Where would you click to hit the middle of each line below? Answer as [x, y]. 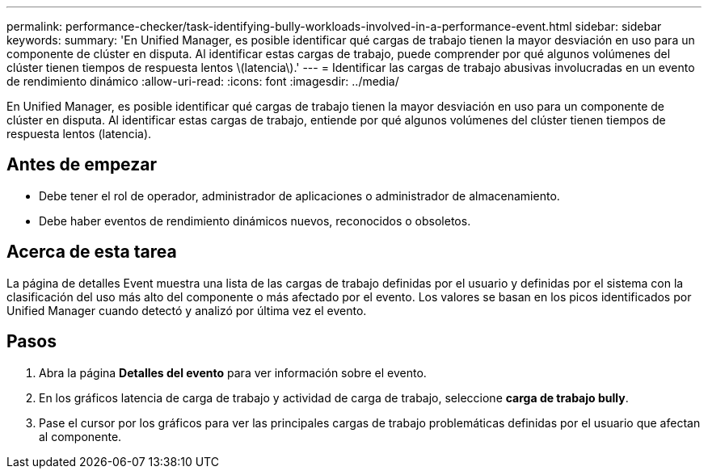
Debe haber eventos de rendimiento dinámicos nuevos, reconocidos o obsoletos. [255, 221]
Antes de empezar [82, 165]
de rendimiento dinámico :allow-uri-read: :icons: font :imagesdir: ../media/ [203, 81]
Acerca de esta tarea [92, 252]
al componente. [80, 436]
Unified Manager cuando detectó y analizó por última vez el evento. [187, 310]
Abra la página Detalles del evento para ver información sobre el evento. [233, 372]
